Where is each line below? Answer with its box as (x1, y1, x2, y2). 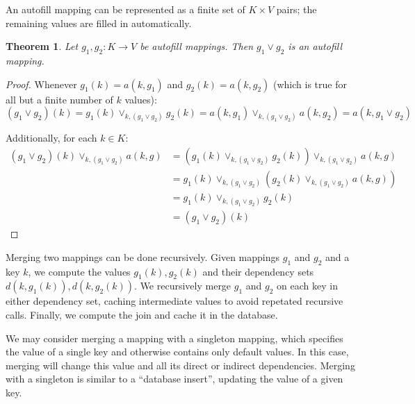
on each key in (277, 278, 338, 293)
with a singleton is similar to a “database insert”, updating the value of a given (6, 371, 343, 386)
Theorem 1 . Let (6, 39, 79, 53)
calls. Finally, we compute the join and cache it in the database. (6, 308, 278, 322)
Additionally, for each (6, 131, 97, 145)
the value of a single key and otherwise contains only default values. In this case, (6, 344, 349, 359)
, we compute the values (28, 264, 131, 278)
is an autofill (288, 39, 342, 53)
